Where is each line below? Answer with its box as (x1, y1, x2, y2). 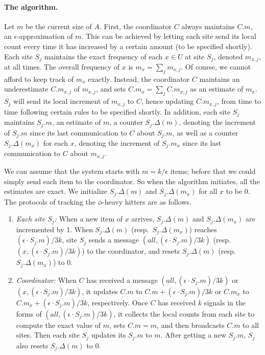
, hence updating (141, 96, 194, 106)
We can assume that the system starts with (4, 165, 140, 176)
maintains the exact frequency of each (44, 51, 163, 61)
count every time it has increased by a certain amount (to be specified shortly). (4, 40, 252, 51)
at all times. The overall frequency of (4, 61, 120, 72)
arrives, (131, 213, 154, 224)
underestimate (4, 83, 49, 94)
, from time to (216, 96, 261, 106)
